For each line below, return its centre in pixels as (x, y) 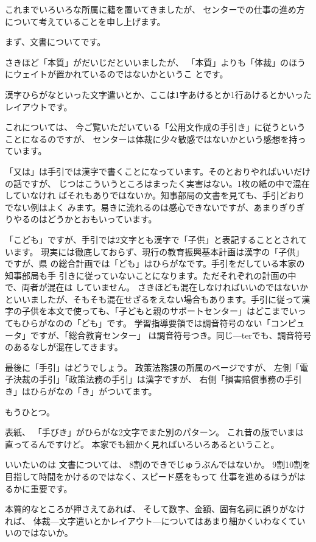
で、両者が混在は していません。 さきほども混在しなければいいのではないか (156, 287)
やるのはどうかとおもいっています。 (85, 219)
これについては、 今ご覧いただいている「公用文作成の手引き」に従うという (155, 127)
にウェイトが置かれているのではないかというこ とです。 (117, 74)
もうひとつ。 (30, 411)
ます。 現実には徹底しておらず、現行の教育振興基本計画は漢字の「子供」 (159, 251)
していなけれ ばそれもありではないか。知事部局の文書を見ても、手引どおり (155, 195)
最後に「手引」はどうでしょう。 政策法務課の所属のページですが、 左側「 (152, 367)
